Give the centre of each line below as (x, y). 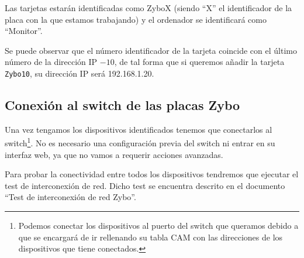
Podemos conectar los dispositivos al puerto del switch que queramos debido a (158, 226)
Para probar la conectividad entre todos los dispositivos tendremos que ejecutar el (152, 174)
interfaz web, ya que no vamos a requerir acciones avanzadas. (114, 154)
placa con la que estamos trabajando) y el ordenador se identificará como (136, 19)
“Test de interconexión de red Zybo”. (70, 197)
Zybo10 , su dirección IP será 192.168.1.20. (80, 73)
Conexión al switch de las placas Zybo (122, 105)
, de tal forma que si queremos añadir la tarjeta (199, 62)
